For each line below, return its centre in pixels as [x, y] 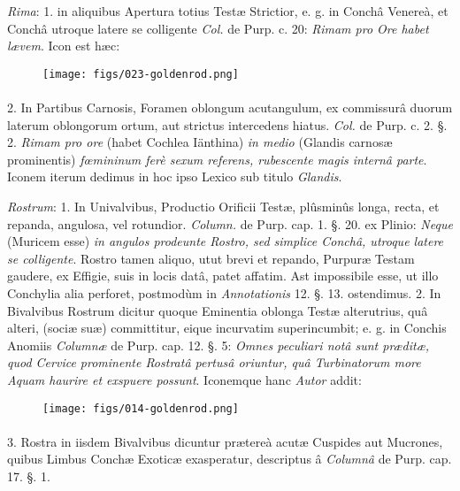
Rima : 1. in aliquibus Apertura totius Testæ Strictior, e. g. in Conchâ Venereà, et [228, 11]
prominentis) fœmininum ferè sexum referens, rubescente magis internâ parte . [217, 159]
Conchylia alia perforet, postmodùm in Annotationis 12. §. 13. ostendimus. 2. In [224, 292]
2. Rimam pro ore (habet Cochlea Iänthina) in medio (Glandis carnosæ [200, 142]
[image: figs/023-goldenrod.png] [141, 74]
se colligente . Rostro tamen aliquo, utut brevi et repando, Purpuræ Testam [211, 258]
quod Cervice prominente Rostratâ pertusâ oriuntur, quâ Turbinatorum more [214, 362]
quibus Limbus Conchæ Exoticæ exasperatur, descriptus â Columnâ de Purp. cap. [230, 459]
